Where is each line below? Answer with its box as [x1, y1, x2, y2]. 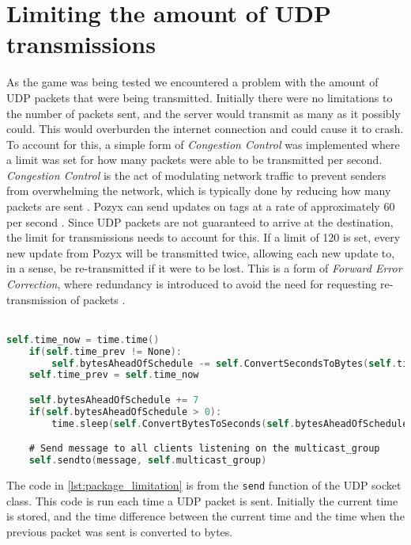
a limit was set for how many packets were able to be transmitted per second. [6, 151, 383, 168]
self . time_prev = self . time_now [28, 369, 199, 381]
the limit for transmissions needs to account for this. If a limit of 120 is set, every [6, 229, 401, 246]
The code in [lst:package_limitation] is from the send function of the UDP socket [6, 477, 402, 493]
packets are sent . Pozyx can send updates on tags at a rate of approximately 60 [6, 198, 395, 215]
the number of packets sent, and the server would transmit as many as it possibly [6, 105, 401, 121]
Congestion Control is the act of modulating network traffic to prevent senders [6, 166, 386, 183]
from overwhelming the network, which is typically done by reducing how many [6, 182, 391, 199]
